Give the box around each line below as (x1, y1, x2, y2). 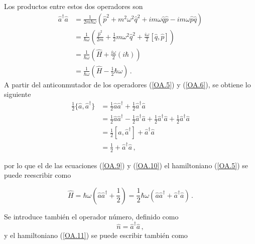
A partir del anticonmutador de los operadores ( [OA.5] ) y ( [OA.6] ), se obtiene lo (4, 79, 251, 89)
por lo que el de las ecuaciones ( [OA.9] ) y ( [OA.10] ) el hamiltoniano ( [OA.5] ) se (4, 160, 248, 170)
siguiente (4, 89, 31, 99)
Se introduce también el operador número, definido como (4, 211, 179, 221)
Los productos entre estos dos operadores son (4, 1, 143, 11)
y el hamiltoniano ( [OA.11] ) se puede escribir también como (4, 230, 188, 240)
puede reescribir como (4, 170, 71, 180)
